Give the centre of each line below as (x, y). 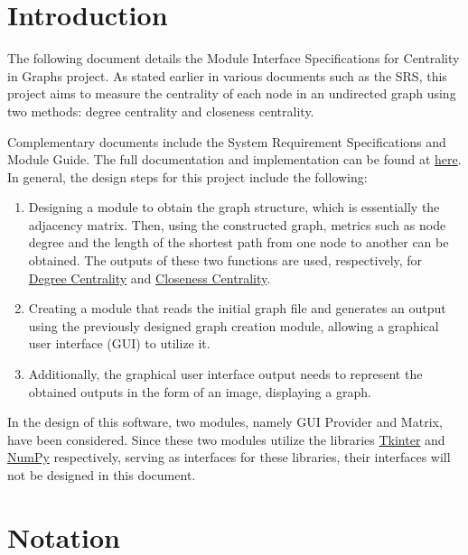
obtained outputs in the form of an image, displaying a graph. (200, 391)
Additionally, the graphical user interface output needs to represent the (225, 374)
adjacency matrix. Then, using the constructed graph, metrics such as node (237, 224)
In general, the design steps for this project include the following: (187, 176)
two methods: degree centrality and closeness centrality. (161, 111)
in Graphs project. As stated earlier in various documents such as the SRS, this (227, 75)
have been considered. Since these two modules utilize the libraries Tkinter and (226, 439)
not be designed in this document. (102, 475)
